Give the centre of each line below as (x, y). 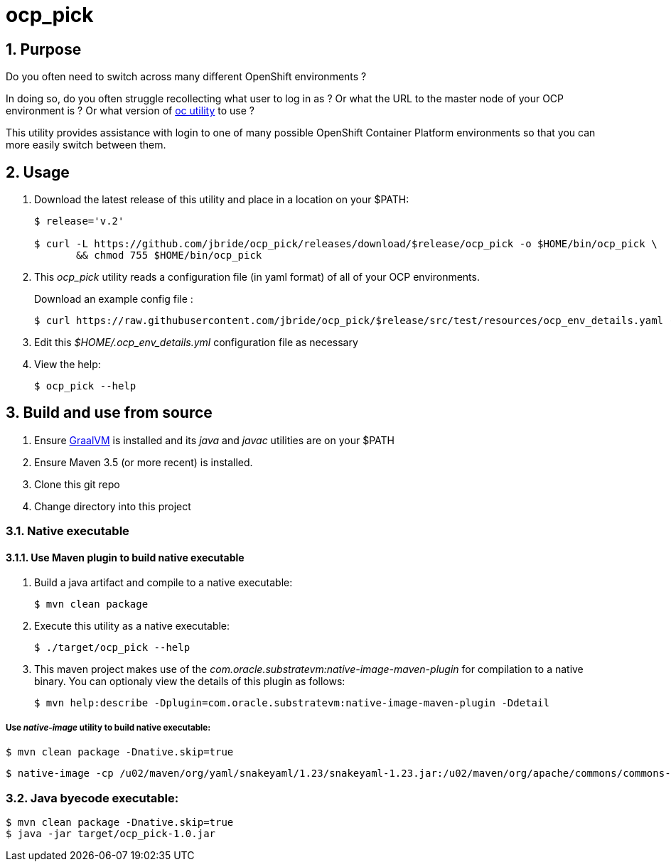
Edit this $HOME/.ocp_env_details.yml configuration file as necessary (196, 343)
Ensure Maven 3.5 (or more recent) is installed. (144, 462)
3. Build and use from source (109, 413)
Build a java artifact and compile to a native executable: (163, 583)
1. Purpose (44, 49)
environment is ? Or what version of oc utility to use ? (130, 111)
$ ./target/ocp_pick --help (112, 648)
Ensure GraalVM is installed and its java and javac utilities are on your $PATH (214, 440)
